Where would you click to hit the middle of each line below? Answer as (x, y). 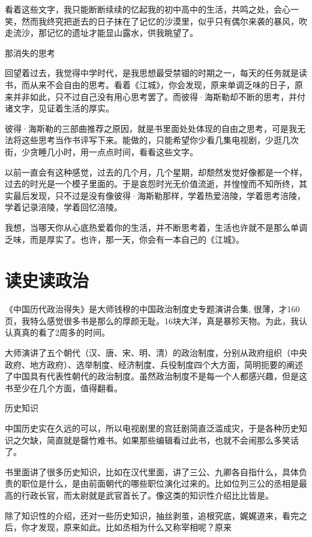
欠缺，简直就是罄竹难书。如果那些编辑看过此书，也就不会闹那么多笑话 (160, 440)
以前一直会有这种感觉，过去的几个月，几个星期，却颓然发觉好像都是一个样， (156, 172)
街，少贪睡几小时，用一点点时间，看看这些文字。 (101, 151)
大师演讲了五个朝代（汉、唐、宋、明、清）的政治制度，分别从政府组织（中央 (156, 352)
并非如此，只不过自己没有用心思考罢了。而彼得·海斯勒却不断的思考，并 (155, 96)
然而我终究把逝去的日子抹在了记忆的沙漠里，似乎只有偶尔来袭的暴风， (160, 21)
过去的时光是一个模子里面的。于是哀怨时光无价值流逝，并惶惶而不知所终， (152, 184)
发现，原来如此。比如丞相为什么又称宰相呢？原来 (135, 527)
